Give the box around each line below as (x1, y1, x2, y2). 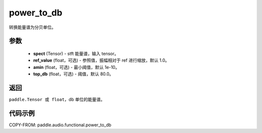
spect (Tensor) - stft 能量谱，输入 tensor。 (33, 50, 119, 56)
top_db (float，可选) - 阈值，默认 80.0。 (33, 71, 114, 77)
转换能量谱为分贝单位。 (9, 24, 56, 30)
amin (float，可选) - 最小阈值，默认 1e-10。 (33, 64, 120, 70)
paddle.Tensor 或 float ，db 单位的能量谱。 (9, 97, 105, 102)
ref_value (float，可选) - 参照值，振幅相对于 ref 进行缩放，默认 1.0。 (33, 57, 170, 63)
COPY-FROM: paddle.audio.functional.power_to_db (9, 122, 112, 128)
